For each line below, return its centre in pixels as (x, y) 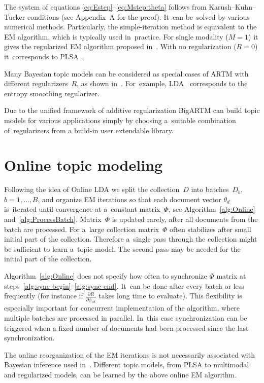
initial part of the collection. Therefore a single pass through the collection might (131, 239)
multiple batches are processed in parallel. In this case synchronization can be (126, 318)
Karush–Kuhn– (232, 7)
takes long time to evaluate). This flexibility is (170, 296)
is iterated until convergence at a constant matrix (82, 209)
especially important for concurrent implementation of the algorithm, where (122, 308)
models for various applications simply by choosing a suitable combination (120, 120)
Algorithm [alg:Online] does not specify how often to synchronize (106, 276)
